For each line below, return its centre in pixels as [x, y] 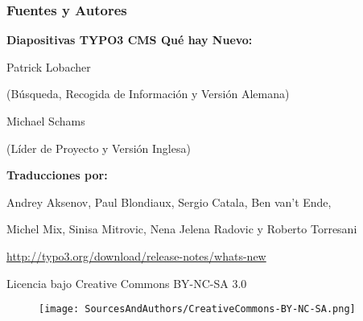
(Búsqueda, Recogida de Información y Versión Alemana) [148, 94]
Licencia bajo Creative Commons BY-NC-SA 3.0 [127, 283]
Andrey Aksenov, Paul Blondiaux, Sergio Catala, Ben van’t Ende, [169, 202]
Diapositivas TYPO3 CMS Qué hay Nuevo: [130, 40]
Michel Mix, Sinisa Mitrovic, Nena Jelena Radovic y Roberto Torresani [182, 229]
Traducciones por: [57, 175]
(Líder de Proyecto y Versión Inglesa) [99, 148]
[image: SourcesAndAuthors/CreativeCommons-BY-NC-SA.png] [197, 309]
